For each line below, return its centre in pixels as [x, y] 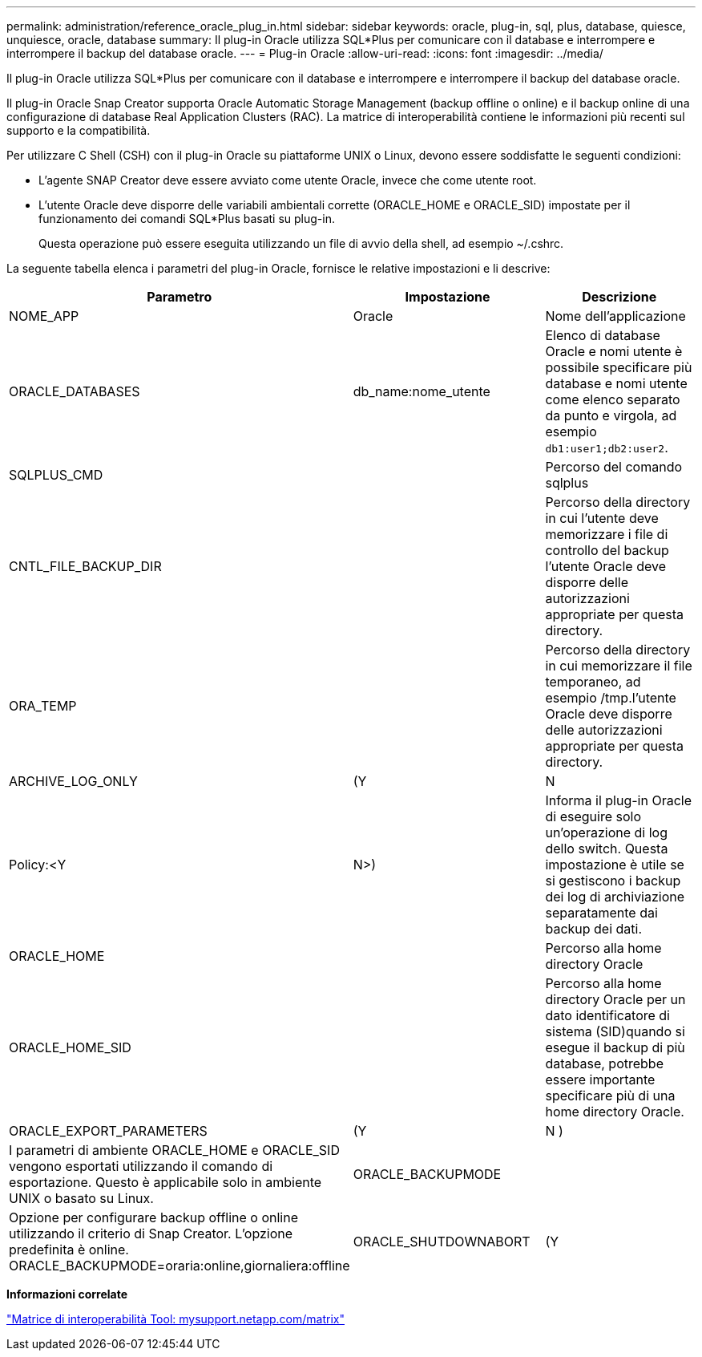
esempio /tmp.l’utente [611, 698]
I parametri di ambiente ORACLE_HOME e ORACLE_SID [174, 1150]
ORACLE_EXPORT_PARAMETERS [108, 1131]
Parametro [180, 297]
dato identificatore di [607, 1015]
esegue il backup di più [615, 1047]
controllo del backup [607, 550]
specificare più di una [610, 1096]
